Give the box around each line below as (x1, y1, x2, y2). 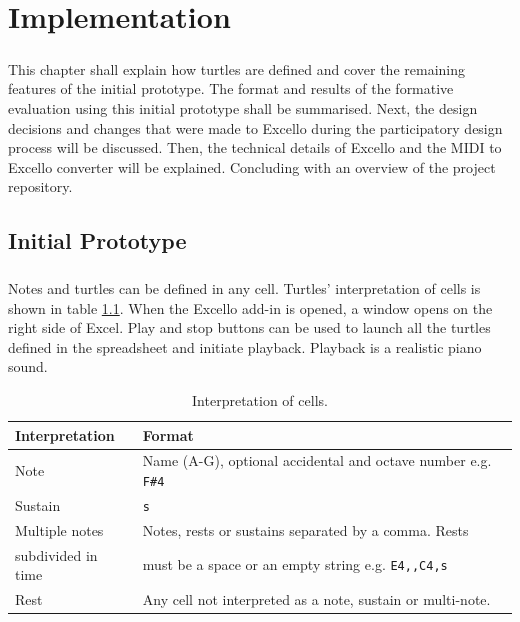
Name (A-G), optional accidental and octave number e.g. (142, 450, 492, 471)
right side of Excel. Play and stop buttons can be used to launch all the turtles (8, 317, 491, 338)
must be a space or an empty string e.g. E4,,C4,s (142, 554, 448, 575)
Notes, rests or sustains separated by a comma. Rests (142, 519, 469, 540)
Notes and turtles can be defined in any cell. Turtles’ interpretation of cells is (8, 278, 481, 299)
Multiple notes (15, 519, 104, 540)
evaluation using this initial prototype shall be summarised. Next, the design (8, 97, 478, 118)
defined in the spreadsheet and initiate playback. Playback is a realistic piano (8, 336, 482, 357)
